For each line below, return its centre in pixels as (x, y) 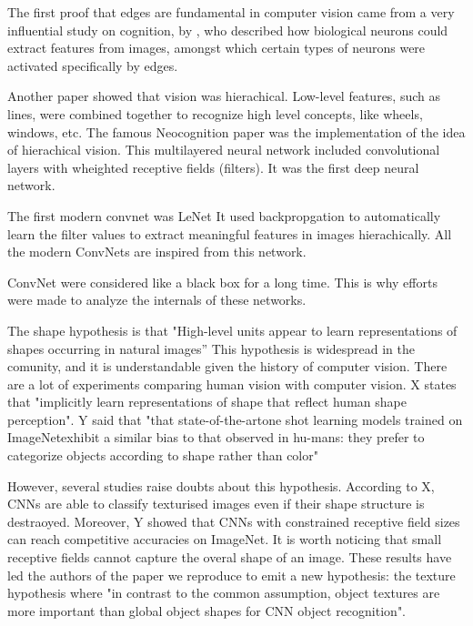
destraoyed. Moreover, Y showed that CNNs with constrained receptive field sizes (234, 521)
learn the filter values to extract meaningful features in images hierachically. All (230, 233)
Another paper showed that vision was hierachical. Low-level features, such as (224, 96)
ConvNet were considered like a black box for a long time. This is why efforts (222, 282)
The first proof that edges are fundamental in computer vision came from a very (231, 12)
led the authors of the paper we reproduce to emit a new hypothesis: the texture (231, 575)
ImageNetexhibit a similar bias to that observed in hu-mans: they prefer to (216, 437)
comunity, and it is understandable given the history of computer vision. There (227, 366)
